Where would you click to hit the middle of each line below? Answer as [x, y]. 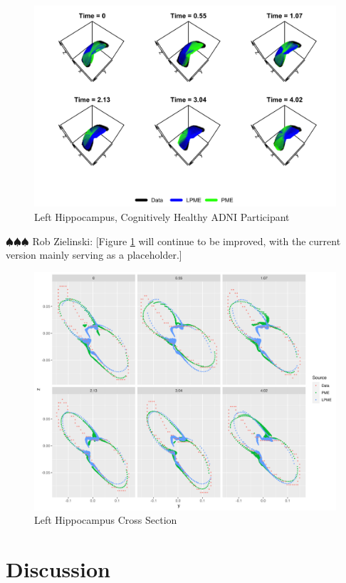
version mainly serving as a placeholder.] [94, 255]
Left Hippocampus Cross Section [106, 520]
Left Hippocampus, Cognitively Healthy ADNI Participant [162, 216]
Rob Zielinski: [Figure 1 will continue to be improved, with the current [187, 241]
